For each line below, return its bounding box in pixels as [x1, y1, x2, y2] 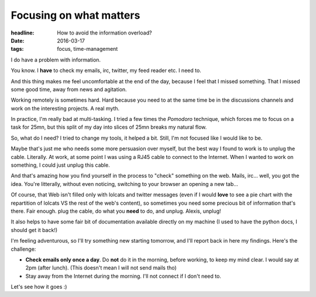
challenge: [11, 246, 36, 253]
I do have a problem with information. [11, 56, 101, 63]
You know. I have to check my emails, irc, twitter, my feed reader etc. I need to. [11, 67, 201, 74]
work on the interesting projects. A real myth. [11, 105, 120, 112]
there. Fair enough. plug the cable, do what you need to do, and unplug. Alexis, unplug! [11, 208, 222, 215]
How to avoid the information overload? [57, 29, 152, 36]
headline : [11, 29, 35, 36]
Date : [11, 37, 25, 44]
